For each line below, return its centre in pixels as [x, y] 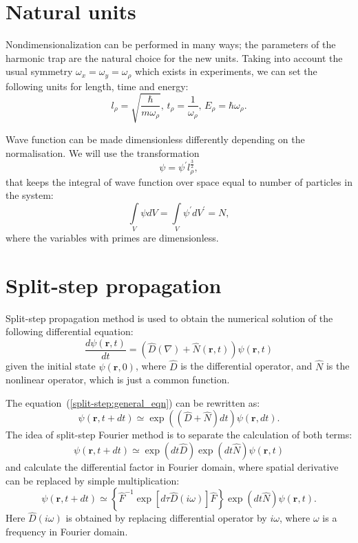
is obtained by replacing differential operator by [166, 518]
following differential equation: [70, 331]
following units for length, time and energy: [97, 86]
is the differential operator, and [246, 366]
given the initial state [51, 366]
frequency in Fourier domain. [67, 532]
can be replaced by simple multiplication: [93, 480]
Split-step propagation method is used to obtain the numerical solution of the [169, 318]
